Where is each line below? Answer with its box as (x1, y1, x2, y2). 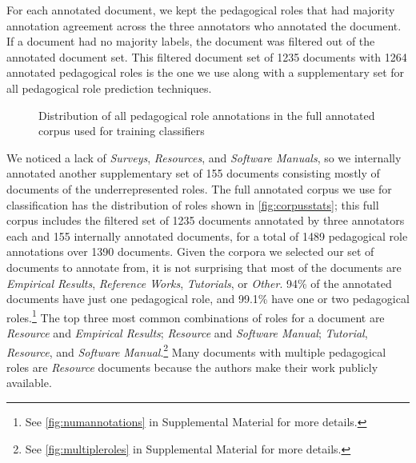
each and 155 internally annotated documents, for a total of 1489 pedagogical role (6, 227, 408, 244)
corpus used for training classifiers (38, 122, 205, 139)
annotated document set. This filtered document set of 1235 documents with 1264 (6, 48, 407, 65)
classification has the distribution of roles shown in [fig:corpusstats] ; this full (6, 196, 379, 213)
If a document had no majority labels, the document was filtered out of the (6, 33, 375, 50)
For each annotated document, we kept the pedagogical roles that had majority (6, 2, 395, 18)
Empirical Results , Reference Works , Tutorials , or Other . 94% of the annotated (6, 274, 392, 291)
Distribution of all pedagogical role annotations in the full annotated (38, 106, 375, 123)
